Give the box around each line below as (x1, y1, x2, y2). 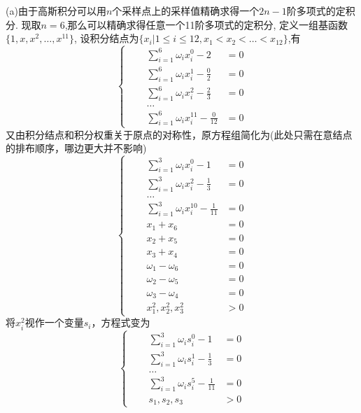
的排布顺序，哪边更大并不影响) (6, 141, 147, 155)
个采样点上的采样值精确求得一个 (112, 3, 260, 17)
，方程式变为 (91, 315, 150, 330)
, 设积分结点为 (73, 31, 139, 45)
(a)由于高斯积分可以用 (6, 3, 106, 17)
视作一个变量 (24, 315, 84, 330)
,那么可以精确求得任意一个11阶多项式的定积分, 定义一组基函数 (64, 17, 348, 31)
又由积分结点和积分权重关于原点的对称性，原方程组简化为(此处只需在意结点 (6, 127, 353, 141)
